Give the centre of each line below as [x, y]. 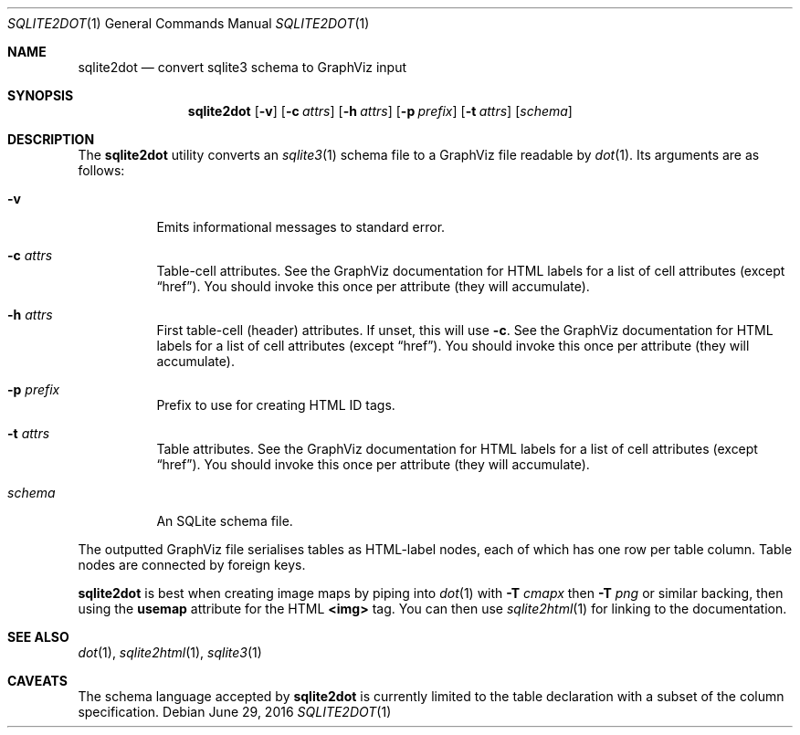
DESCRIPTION [51, 139]
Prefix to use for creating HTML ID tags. [276, 405]
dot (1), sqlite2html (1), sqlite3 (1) [170, 652]
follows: [101, 170]
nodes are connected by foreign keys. [192, 565]
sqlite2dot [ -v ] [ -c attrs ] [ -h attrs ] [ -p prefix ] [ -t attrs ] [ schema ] [380, 111]
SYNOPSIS [41, 95]
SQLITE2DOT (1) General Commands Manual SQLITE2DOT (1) [189, 23]
